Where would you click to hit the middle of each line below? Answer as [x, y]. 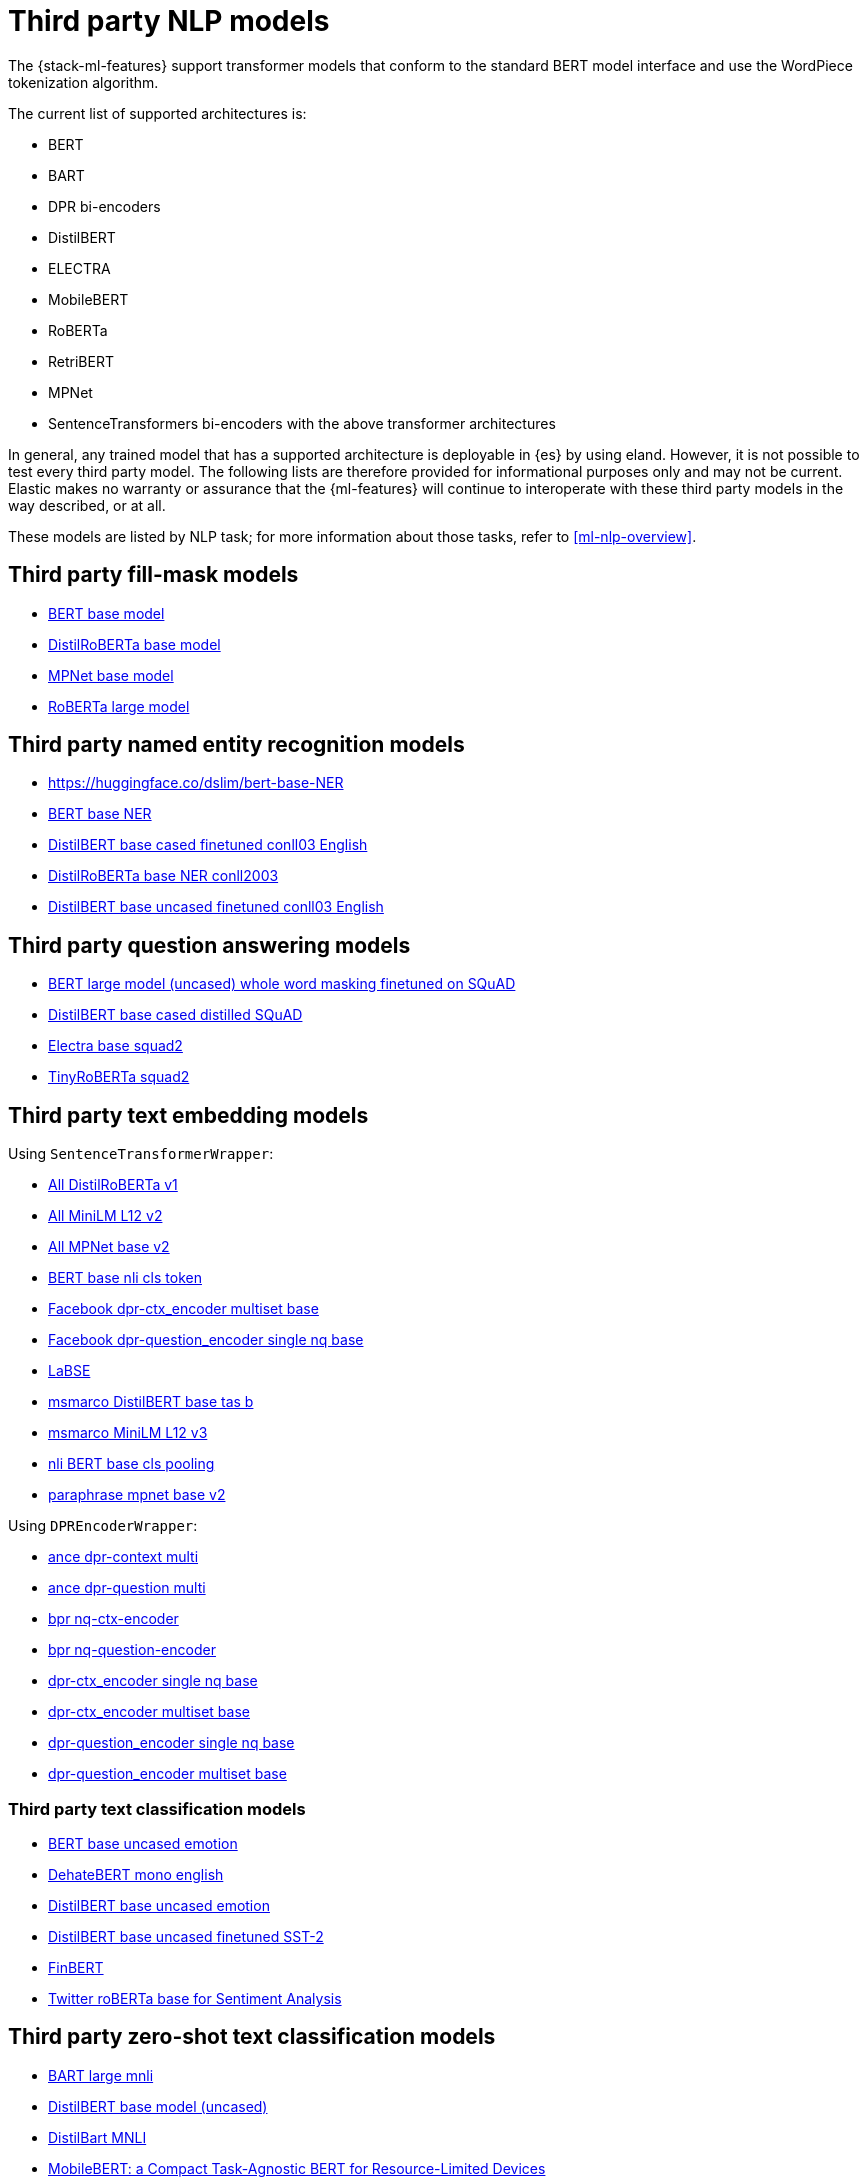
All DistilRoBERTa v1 [113, 1185]
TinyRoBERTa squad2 [119, 1077]
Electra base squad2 [115, 1046]
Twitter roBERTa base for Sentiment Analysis [195, 1998]
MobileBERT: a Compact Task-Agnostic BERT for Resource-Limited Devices [297, 2168]
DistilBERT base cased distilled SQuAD [175, 1015]
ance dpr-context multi [123, 1557]
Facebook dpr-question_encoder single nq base [206, 1340]
